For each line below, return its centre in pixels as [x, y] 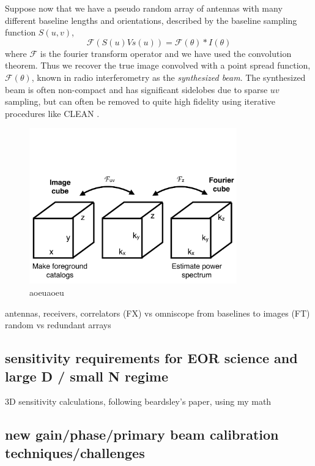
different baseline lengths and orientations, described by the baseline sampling [151, 20]
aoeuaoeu [47, 292]
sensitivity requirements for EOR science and [151, 358]
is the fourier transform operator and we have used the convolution [166, 53]
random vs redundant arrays [58, 325]
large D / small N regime [87, 376]
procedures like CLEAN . [52, 113]
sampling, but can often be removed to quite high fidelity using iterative [140, 101]
